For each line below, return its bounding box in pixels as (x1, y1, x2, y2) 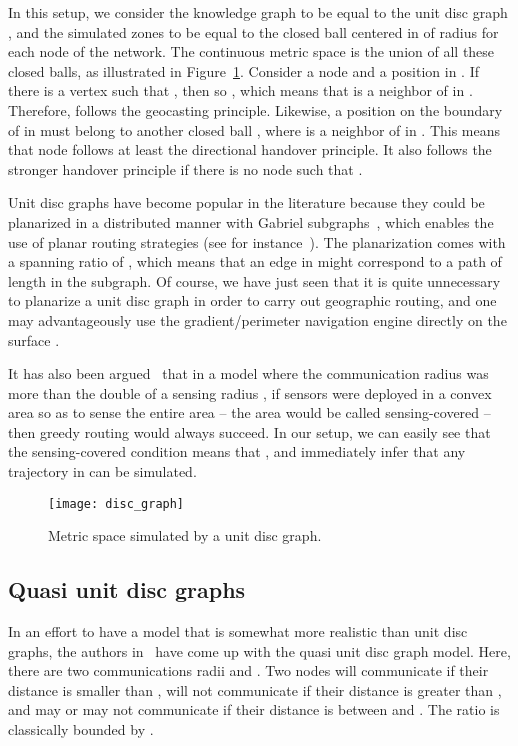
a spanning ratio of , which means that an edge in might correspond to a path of (8, 251, 502, 272)
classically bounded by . (8, 719, 154, 740)
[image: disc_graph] (48, 496, 185, 511)
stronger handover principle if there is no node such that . (8, 158, 363, 179)
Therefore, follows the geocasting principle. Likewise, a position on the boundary (8, 99, 503, 120)
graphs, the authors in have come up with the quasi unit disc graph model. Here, (8, 640, 511, 661)
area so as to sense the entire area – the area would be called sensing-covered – (8, 402, 491, 423)
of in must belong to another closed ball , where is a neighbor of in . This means (8, 119, 501, 140)
